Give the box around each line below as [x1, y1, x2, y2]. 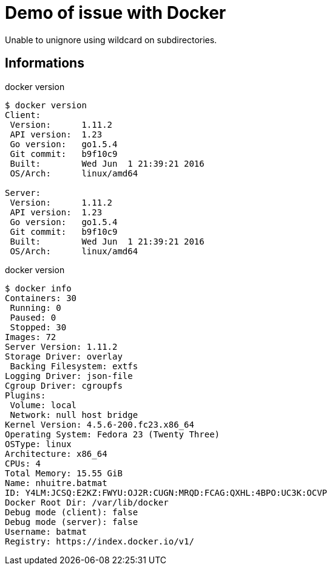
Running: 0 [10, 302, 61, 313]
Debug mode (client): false [5, 507, 138, 517]
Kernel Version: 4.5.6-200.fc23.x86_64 [5, 419, 194, 429]
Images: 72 [5, 332, 56, 342]
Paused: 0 [10, 312, 56, 322]
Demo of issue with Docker [5, 2, 226, 23]
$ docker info [5, 283, 72, 293]
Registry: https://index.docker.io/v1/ [5, 536, 194, 546]
